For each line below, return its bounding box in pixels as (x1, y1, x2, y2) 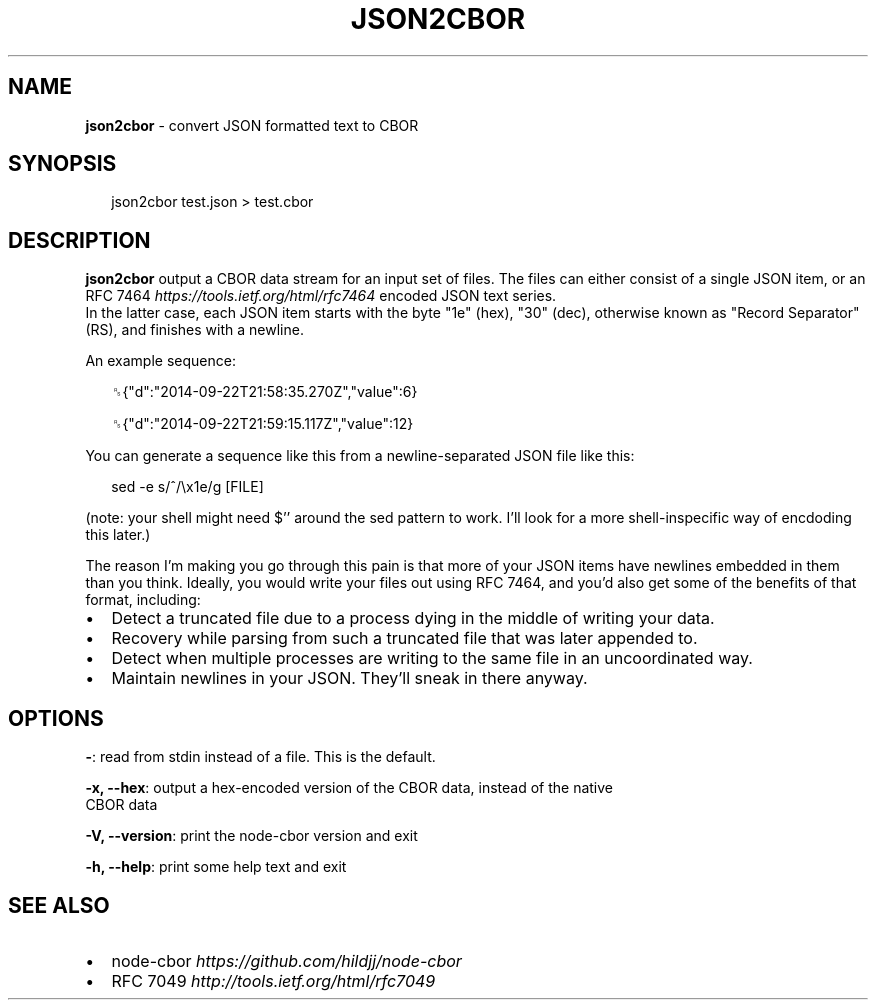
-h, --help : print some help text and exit (85, 858, 347, 876)
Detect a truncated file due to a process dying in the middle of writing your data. (111, 608, 715, 629)
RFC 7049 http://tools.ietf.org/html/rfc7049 (111, 970, 436, 991)
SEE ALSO (8, 892, 110, 918)
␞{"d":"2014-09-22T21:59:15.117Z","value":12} (111, 415, 414, 433)
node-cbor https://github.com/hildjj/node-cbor (111, 950, 462, 971)
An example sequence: (85, 352, 236, 370)
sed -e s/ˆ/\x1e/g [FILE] (111, 478, 264, 496)
